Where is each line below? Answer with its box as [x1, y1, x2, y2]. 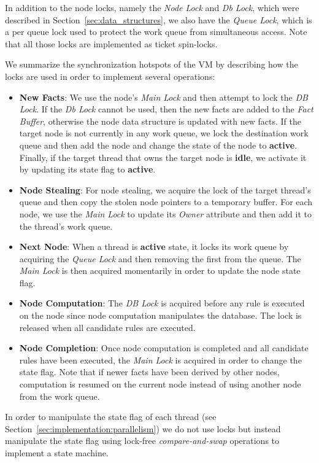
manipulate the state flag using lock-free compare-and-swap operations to [5, 434, 280, 447]
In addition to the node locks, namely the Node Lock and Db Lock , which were [5, 1, 299, 14]
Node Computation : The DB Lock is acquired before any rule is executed [19, 297, 305, 309]
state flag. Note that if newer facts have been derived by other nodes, [19, 365, 280, 378]
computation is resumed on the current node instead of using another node [19, 378, 301, 391]
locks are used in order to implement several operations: [5, 69, 215, 82]
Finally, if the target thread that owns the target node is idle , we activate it [19, 150, 307, 163]
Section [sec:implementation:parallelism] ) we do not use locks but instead [5, 422, 281, 435]
